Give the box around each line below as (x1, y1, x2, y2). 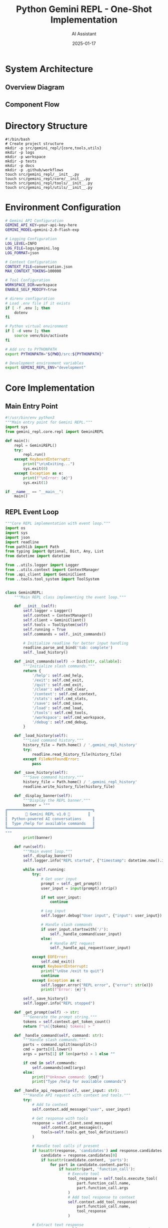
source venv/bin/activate (14, 333, 68, 339)
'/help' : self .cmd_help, (31, 673, 84, 678)
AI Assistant (71, 31, 96, 37)
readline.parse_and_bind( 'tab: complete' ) (23, 645, 113, 651)
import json (5, 535, 30, 540)
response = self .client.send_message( (31, 1120, 113, 1125)
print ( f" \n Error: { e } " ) (23, 475, 72, 480)
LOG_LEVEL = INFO (5, 241, 37, 246)
